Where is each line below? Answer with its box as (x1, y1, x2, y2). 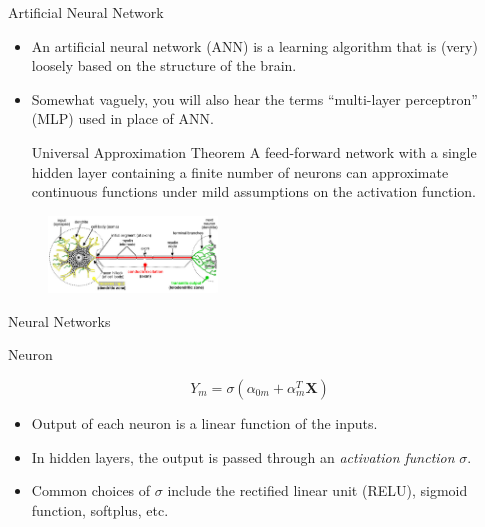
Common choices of (31, 480, 151, 501)
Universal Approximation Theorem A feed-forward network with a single (31, 141, 477, 162)
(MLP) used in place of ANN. (31, 108, 214, 129)
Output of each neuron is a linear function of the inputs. (31, 412, 378, 433)
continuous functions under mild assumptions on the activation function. (31, 181, 477, 202)
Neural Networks (8, 310, 111, 331)
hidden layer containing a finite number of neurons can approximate (31, 161, 449, 182)
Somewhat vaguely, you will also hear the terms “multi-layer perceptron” (31, 88, 478, 109)
